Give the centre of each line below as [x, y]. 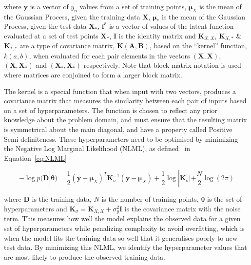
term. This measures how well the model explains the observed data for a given [122, 218]
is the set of [224, 199]
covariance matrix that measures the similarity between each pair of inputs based [125, 101]
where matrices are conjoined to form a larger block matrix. [93, 75]
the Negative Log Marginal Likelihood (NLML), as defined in [97, 148]
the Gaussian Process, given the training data [72, 16]
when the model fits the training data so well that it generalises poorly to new [121, 237]
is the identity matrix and [157, 35]
